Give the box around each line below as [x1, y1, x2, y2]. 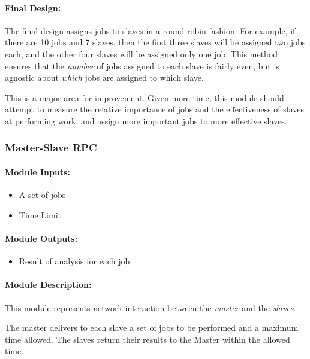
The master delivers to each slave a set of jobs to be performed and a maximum [5, 321, 299, 334]
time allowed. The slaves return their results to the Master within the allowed [5, 333, 290, 345]
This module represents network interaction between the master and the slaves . [5, 301, 296, 314]
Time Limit [19, 208, 61, 221]
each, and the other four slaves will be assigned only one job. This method [5, 47, 278, 60]
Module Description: [5, 278, 92, 291]
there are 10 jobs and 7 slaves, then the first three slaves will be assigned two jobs [5, 36, 306, 48]
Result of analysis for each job [19, 255, 130, 267]
